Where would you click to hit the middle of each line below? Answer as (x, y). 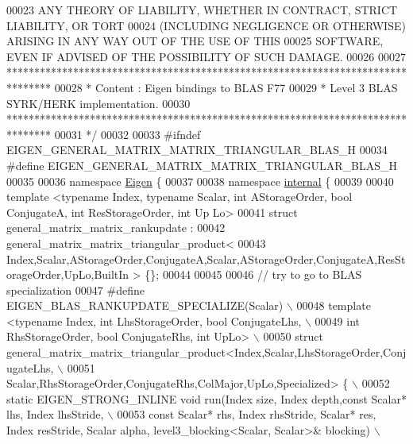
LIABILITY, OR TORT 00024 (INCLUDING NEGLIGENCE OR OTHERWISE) (206, 25)
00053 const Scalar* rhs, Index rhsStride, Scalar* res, (247, 414)
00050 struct (293, 336)
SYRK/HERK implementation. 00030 (98, 103)
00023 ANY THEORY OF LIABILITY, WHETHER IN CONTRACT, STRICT (202, 10)
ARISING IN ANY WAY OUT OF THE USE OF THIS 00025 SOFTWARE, (195, 41)
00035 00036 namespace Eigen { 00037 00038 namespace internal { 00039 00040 (200, 181)
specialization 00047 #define (75, 290)
